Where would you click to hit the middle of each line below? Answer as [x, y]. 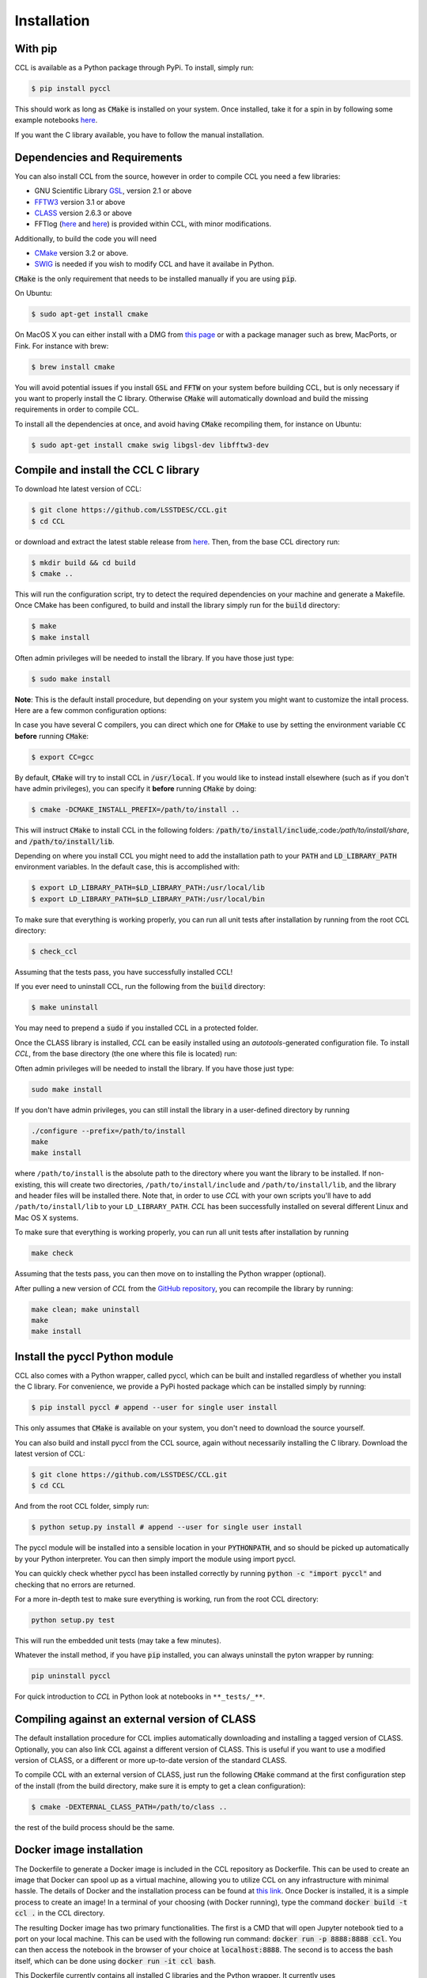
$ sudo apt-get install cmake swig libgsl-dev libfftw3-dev [150, 445]
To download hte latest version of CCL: [78, 489]
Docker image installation [79, 1850]
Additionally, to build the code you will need [86, 238]
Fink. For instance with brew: [62, 346]
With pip [36, 49]
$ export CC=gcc [63, 757]
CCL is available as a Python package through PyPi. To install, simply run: [134, 68]
